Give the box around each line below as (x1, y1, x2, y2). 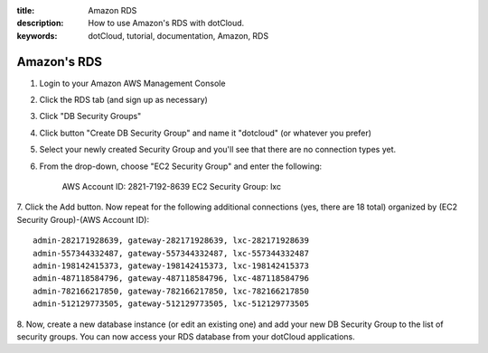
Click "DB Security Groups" (39, 111, 142, 122)
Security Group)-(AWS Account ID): (16, 214, 149, 225)
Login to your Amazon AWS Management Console (39, 78, 226, 88)
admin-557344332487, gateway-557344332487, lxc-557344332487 (33, 248, 309, 258)
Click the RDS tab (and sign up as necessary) (39, 95, 208, 106)
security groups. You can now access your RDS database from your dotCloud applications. (16, 330, 356, 342)
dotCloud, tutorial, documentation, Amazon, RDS (88, 30, 269, 41)
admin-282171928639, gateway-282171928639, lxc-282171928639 (33, 236, 309, 246)
